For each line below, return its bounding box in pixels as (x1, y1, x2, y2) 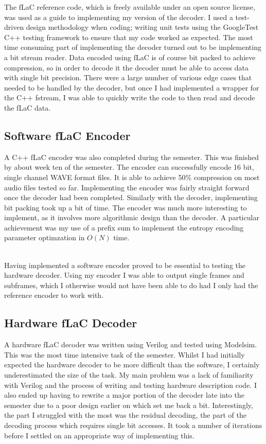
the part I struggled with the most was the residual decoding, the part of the (4, 410, 247, 420)
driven (4, 22, 24, 32)
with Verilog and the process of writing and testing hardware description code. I (4, 379, 257, 390)
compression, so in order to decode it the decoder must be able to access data (4, 62, 249, 73)
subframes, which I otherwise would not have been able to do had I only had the (4, 279, 258, 290)
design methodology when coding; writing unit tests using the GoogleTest (26, 22, 259, 32)
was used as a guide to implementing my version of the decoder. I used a (4, 11, 233, 22)
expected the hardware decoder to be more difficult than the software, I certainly (4, 359, 260, 370)
